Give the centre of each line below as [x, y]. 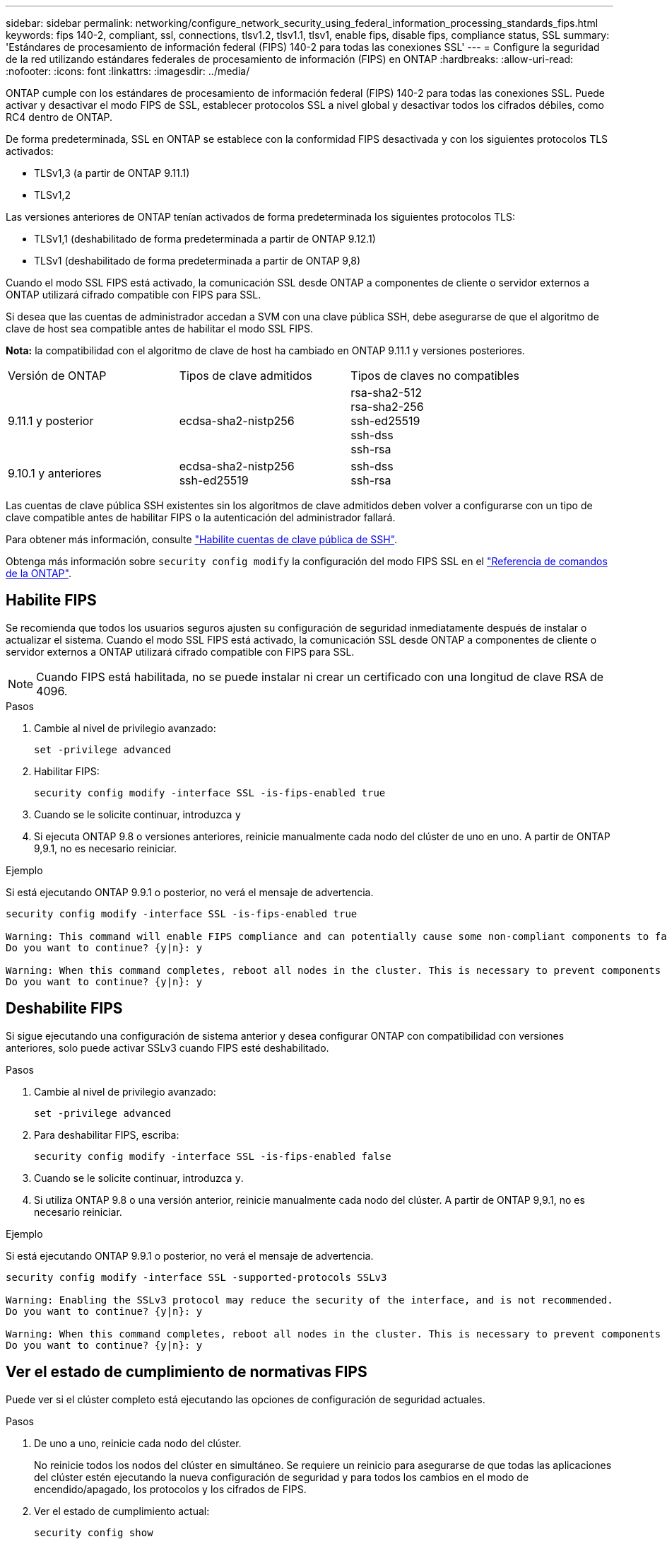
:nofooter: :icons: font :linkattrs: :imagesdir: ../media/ [128, 71]
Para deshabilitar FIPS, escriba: [107, 1134]
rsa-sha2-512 [386, 393]
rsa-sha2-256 [387, 407]
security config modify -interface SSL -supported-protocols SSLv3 [196, 1277]
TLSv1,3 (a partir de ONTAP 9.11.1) [112, 173]
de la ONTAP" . [39, 573]
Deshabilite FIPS [64, 1009]
